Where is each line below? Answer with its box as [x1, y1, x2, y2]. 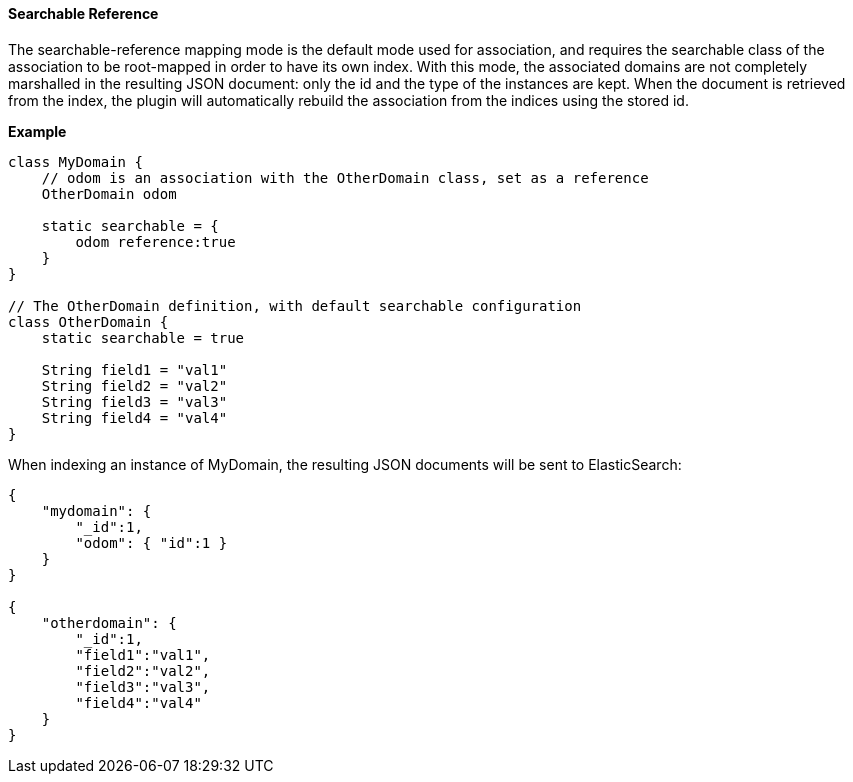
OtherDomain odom [41, 185, 177, 202]
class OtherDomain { [8, 313, 169, 330]
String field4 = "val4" [41, 409, 228, 426]
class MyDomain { [8, 153, 143, 170]
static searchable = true [41, 329, 245, 346]
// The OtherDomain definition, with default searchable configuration [8, 297, 582, 314]
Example [8, 122, 67, 140]
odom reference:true [75, 233, 236, 250]
